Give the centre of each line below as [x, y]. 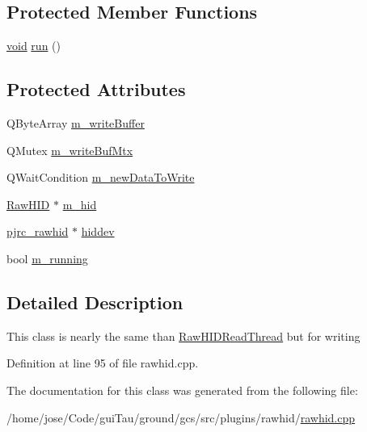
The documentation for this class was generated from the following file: [182, 390]
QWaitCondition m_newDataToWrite [101, 177]
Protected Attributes [96, 89]
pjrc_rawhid [38, 231]
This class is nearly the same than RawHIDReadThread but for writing [183, 336]
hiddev [98, 231]
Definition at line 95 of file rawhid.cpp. [103, 363]
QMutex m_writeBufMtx [70, 150]
